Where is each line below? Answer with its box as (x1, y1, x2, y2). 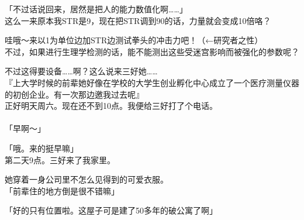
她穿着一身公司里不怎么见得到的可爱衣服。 (5, 173, 168, 185)
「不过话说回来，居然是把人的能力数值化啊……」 (5, 3, 188, 15)
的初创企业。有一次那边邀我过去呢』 (5, 88, 144, 100)
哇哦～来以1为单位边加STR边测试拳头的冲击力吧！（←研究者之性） (5, 34, 263, 46)
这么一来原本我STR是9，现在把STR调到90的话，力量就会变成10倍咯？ (5, 14, 271, 26)
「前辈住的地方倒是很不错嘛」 (5, 184, 119, 197)
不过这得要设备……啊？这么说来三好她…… (5, 65, 158, 77)
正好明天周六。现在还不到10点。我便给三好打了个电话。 (5, 99, 217, 112)
